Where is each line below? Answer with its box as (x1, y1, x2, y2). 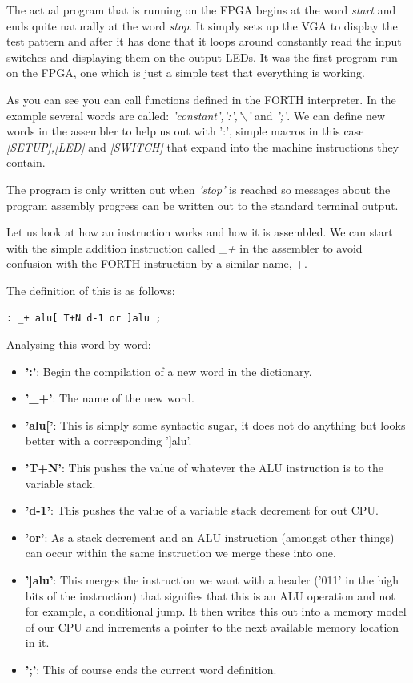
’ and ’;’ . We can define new (247, 107, 386, 123)
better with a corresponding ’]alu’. (25, 432, 192, 449)
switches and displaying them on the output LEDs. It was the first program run (6, 48, 398, 65)
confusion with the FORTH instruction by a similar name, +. (6, 255, 307, 272)
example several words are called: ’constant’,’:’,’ (6, 107, 242, 123)
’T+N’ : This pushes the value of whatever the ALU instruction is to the (25, 459, 384, 476)
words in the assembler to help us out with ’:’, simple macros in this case (6, 123, 364, 139)
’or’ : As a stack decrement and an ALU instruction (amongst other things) (25, 528, 395, 545)
